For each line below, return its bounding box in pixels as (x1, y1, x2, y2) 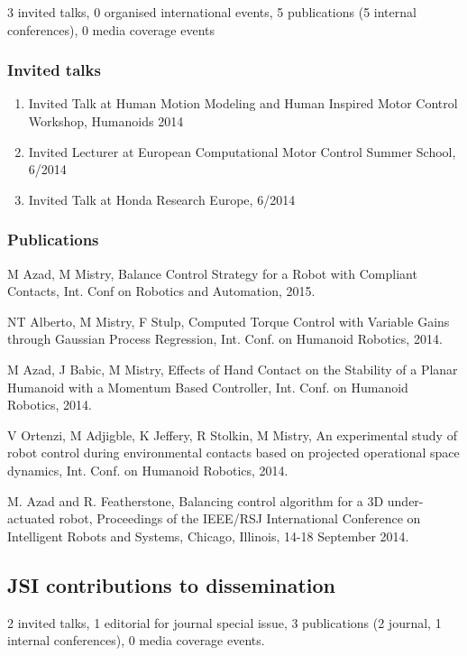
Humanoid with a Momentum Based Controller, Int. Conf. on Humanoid (7, 377, 408, 396)
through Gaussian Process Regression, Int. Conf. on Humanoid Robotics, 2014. (7, 329, 443, 348)
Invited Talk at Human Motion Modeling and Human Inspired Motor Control (28, 94, 458, 113)
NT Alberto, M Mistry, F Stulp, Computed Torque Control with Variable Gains (7, 311, 450, 330)
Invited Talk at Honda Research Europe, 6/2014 (28, 189, 296, 208)
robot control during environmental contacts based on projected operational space (7, 443, 460, 462)
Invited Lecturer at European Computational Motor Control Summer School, (28, 142, 456, 161)
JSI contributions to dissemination (7, 570, 335, 598)
